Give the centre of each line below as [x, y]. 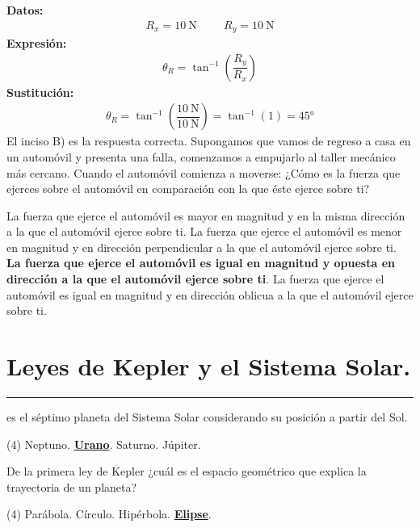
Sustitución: [40, 92]
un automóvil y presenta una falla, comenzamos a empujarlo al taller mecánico [201, 156]
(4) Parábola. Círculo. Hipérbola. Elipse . [109, 514]
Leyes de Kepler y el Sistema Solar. [209, 366]
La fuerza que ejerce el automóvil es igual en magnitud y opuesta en [201, 263]
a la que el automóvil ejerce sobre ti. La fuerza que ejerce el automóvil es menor [204, 231]
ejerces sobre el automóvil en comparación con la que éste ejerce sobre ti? [188, 189]
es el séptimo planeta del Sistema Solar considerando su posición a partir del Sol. [207, 416]
